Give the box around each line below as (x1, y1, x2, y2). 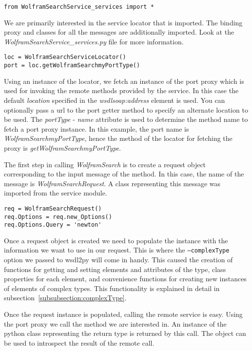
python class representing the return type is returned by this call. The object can (4, 328, 246, 338)
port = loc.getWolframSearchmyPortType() (4, 62, 140, 69)
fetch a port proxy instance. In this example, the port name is (4, 123, 189, 134)
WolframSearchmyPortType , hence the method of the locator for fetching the (4, 133, 233, 143)
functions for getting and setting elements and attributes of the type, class (4, 264, 226, 274)
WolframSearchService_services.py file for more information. (4, 36, 184, 46)
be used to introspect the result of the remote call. (4, 337, 155, 348)
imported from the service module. (4, 188, 107, 198)
